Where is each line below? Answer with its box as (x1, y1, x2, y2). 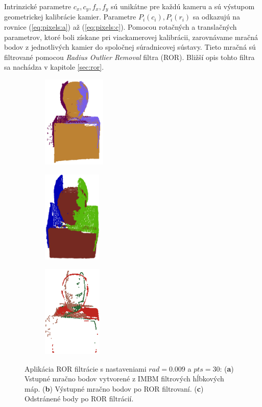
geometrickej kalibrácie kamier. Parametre (4, 11, 136, 22)
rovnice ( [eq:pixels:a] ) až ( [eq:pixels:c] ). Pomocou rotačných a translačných (4, 22, 237, 32)
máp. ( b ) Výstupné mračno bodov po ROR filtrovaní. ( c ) (25, 383, 204, 394)
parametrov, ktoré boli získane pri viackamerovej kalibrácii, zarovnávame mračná (4, 31, 258, 42)
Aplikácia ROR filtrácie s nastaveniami (25, 363, 147, 374)
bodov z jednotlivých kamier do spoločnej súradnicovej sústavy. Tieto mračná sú (4, 42, 256, 52)
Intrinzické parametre (4, 1, 72, 11)
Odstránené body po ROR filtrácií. (25, 393, 134, 404)
